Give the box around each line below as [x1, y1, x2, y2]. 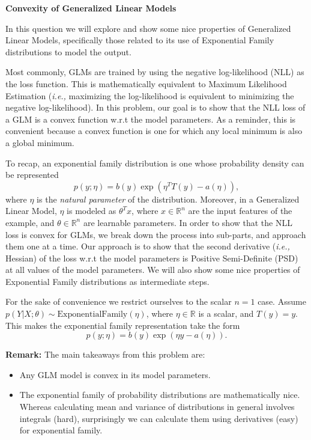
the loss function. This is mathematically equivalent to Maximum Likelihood [5, 77, 287, 90]
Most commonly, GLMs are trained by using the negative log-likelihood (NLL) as [5, 66, 304, 78]
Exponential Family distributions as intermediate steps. [5, 275, 210, 287]
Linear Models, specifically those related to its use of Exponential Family [5, 34, 274, 46]
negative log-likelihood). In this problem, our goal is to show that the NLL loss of [5, 101, 306, 114]
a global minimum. [5, 136, 74, 148]
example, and [5, 216, 55, 228]
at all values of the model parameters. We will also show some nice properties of [5, 263, 300, 276]
